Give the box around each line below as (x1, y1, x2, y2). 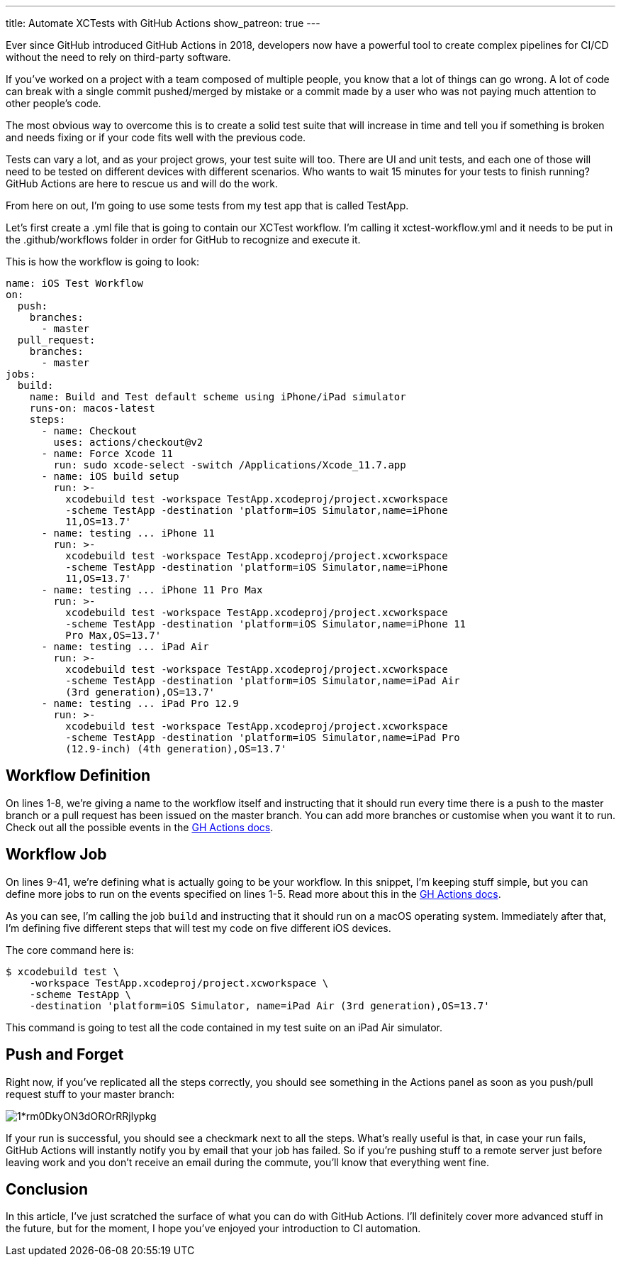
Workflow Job (6, 845, 107, 864)
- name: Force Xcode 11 (41, 448, 174, 459)
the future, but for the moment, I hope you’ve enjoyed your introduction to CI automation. (6, 1222, 421, 1235)
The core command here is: (6, 943, 134, 956)
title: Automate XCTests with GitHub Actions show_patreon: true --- (6, 17, 320, 29)
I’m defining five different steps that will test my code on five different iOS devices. (6, 921, 391, 934)
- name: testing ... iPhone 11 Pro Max (41, 584, 263, 596)
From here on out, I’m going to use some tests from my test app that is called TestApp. (6, 199, 409, 212)
